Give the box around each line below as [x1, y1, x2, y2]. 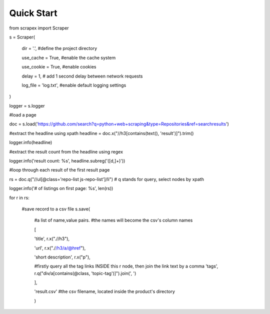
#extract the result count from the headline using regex [9, 148, 123, 154]
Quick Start [9, 7, 57, 18]
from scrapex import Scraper [9, 25, 69, 31]
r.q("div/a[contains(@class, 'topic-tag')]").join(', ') [34, 270, 136, 276]
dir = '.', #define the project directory [21, 45, 97, 51]
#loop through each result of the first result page [9, 167, 110, 173]
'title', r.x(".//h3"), [34, 235, 70, 242]
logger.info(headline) [9, 139, 52, 145]
